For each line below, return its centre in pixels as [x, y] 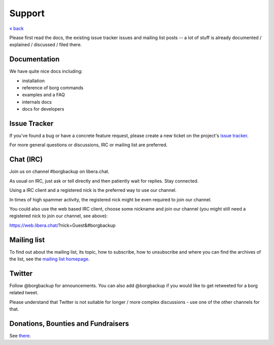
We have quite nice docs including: [46, 72]
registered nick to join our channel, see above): [59, 216]
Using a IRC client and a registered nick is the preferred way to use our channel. [93, 190]
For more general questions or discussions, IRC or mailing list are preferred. [88, 145]
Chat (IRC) [26, 160]
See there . [20, 336]
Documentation [35, 59]
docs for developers [43, 109]
